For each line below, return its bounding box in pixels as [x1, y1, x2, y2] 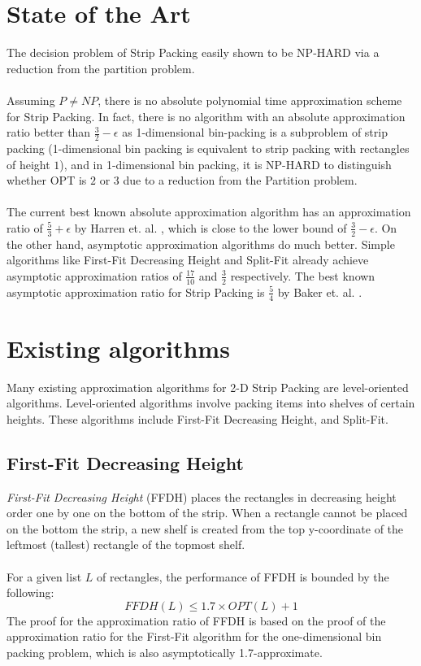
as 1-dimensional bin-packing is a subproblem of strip [122, 124, 388, 141]
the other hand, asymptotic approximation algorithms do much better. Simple [7, 235, 395, 252]
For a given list [7, 568, 82, 585]
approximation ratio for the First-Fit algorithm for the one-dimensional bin [7, 628, 382, 645]
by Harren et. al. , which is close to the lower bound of [74, 219, 347, 236]
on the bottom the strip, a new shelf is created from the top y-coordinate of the [7, 520, 404, 537]
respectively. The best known [230, 267, 375, 284]
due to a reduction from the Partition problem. [123, 172, 358, 189]
